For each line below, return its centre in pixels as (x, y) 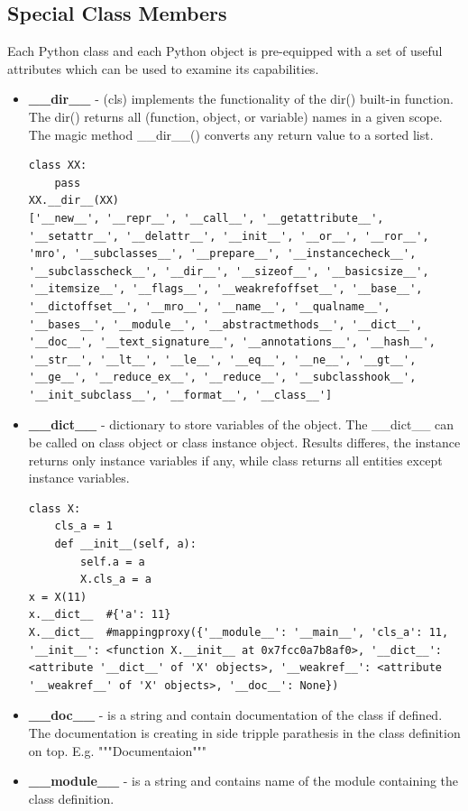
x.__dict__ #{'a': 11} (100, 615)
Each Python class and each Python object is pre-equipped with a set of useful (225, 51)
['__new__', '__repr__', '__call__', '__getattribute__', (206, 218)
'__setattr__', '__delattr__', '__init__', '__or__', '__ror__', (229, 236)
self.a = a (113, 562)
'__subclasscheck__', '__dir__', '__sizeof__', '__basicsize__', (229, 271)
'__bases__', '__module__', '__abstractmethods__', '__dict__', (225, 324)
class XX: (58, 166)
